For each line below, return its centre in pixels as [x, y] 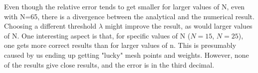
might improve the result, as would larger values [179, 26]
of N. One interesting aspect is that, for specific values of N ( [97, 35]
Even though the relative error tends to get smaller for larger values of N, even [125, 6]
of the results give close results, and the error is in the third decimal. [109, 64]
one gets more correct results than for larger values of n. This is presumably [120, 45]
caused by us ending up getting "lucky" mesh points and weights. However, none [127, 55]
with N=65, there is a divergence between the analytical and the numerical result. [129, 16]
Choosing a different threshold [50, 26]
